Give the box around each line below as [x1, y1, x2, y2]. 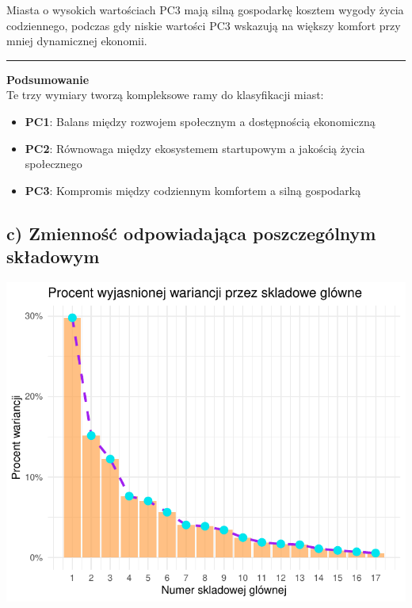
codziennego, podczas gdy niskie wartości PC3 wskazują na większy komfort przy [6, 17, 401, 33]
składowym [6, 244, 100, 269]
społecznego [25, 155, 82, 172]
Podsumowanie [6, 71, 90, 87]
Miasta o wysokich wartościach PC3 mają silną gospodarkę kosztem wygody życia [6, 2, 404, 17]
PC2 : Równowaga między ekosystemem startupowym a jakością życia [25, 140, 365, 156]
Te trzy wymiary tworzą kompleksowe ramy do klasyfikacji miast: [6, 86, 324, 103]
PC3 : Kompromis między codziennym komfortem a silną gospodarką [25, 182, 361, 198]
